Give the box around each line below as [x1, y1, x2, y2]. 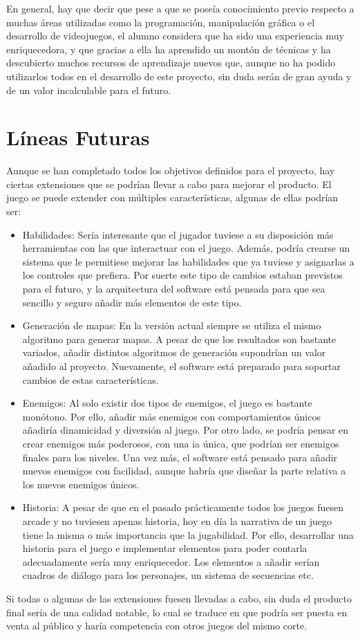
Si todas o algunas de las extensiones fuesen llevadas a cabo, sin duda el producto [6, 591, 352, 605]
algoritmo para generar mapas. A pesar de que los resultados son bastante [22, 331, 337, 346]
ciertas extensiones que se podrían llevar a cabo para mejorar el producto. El [6, 176, 332, 191]
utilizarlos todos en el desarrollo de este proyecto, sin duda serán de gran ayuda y [6, 68, 352, 83]
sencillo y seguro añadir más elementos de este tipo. [22, 295, 242, 309]
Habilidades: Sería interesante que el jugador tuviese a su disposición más [22, 227, 334, 241]
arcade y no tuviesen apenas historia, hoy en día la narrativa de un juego [22, 513, 332, 528]
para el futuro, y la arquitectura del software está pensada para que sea [22, 281, 325, 296]
